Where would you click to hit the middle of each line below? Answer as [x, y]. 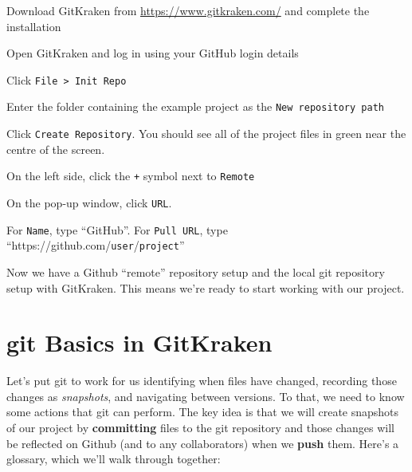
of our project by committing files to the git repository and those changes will [200, 428]
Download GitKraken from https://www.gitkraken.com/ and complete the [188, 10]
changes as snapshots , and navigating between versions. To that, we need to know [206, 396]
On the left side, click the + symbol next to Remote [131, 176]
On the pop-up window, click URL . [89, 203]
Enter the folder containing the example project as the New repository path [195, 106]
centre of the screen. [56, 149]
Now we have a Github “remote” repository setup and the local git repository [196, 271]
